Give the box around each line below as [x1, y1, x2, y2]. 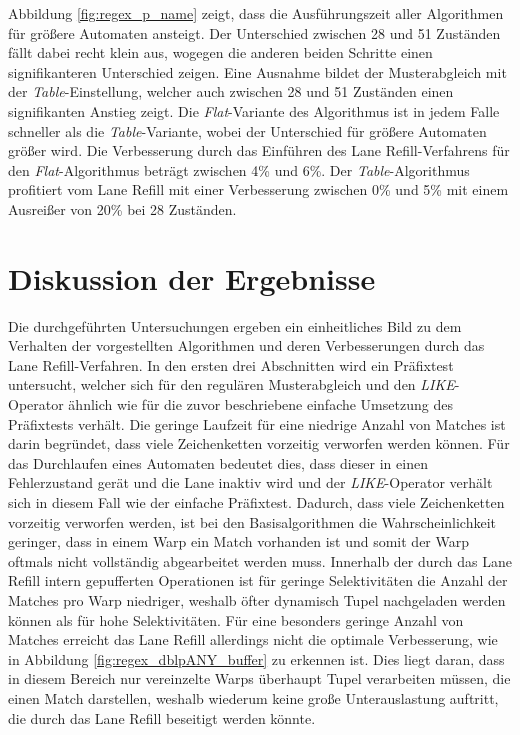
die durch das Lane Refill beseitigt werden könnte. [8, 707, 316, 728]
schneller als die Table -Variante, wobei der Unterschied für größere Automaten [8, 120, 487, 141]
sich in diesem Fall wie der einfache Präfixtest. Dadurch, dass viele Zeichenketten [8, 492, 505, 512]
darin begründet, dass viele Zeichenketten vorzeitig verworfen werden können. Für [8, 433, 510, 454]
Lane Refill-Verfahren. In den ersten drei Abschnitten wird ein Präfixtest [8, 354, 454, 375]
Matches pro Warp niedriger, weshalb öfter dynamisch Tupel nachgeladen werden [8, 589, 506, 610]
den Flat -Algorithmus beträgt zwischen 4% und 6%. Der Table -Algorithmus [8, 159, 470, 180]
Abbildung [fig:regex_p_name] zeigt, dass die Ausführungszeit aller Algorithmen [8, 3, 504, 23]
